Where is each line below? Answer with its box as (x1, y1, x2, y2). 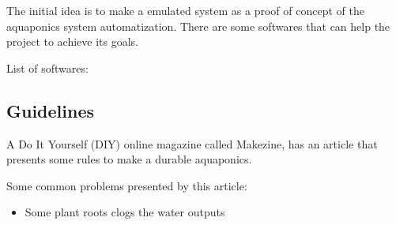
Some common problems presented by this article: (6, 177, 247, 193)
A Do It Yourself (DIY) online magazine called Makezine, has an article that (6, 135, 378, 152)
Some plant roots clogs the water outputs (25, 204, 225, 220)
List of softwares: (6, 59, 89, 76)
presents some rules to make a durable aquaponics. (6, 151, 252, 167)
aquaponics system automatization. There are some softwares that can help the (6, 17, 390, 34)
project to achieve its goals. (6, 33, 139, 50)
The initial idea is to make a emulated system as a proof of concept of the (6, 2, 364, 18)
